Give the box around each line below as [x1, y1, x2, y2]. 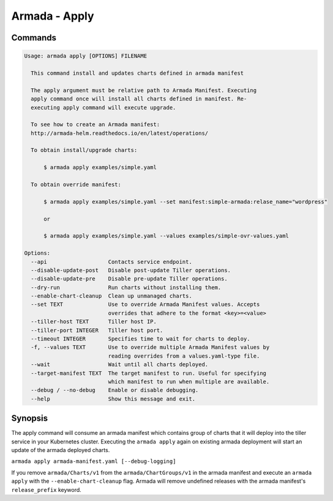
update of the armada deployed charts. [11, 446, 110, 454]
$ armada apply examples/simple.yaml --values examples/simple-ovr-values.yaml [43, 233, 289, 239]
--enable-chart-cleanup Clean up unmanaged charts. [31, 293, 192, 299]
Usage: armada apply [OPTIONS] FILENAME [24, 53, 147, 59]
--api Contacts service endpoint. [31, 258, 192, 265]
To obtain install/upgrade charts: [31, 147, 138, 154]
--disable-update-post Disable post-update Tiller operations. [31, 266, 231, 274]
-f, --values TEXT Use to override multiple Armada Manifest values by [31, 344, 270, 351]
